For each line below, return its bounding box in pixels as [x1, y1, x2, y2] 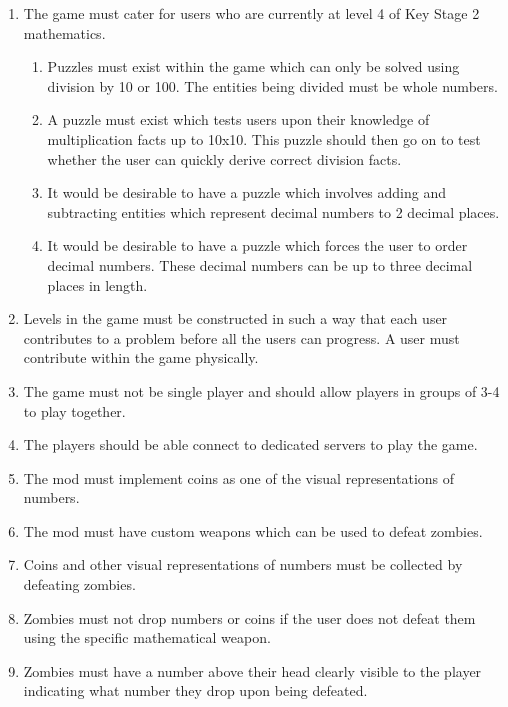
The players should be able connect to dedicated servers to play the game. [23, 434, 478, 455]
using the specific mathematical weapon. [23, 627, 271, 648]
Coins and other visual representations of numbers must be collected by [23, 554, 463, 575]
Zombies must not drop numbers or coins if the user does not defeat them [23, 607, 476, 628]
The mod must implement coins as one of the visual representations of [23, 467, 455, 488]
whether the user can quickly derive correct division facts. [47, 148, 402, 169]
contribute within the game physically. [23, 347, 259, 368]
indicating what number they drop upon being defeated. [23, 680, 368, 701]
